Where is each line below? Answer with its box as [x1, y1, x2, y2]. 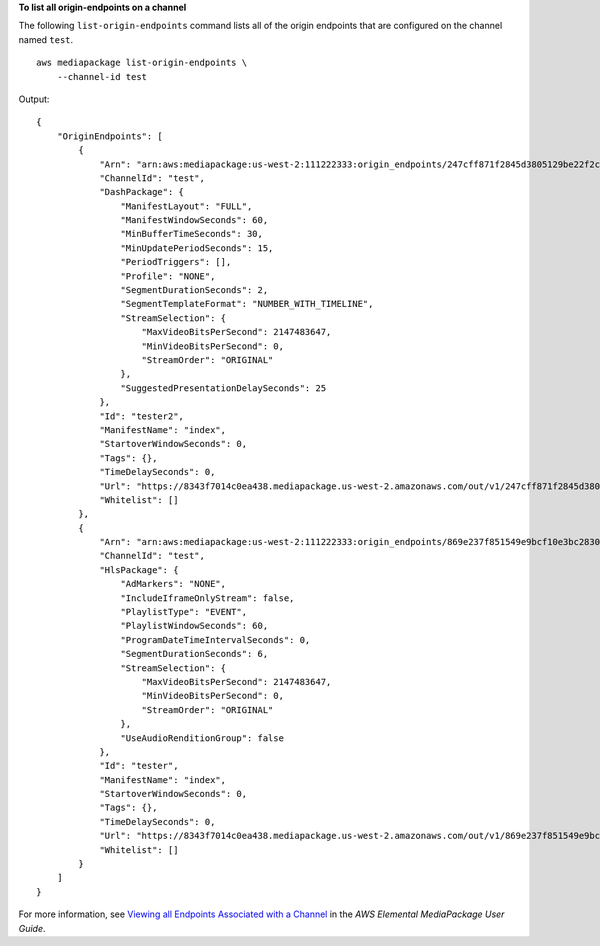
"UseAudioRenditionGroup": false [120, 732, 285, 744]
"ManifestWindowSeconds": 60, [120, 215, 269, 226]
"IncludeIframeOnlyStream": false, [120, 592, 295, 604]
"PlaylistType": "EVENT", [120, 606, 248, 618]
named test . [18, 33, 74, 45]
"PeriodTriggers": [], [120, 256, 232, 268]
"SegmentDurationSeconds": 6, [120, 648, 269, 660]
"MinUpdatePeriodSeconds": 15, [120, 242, 274, 254]
